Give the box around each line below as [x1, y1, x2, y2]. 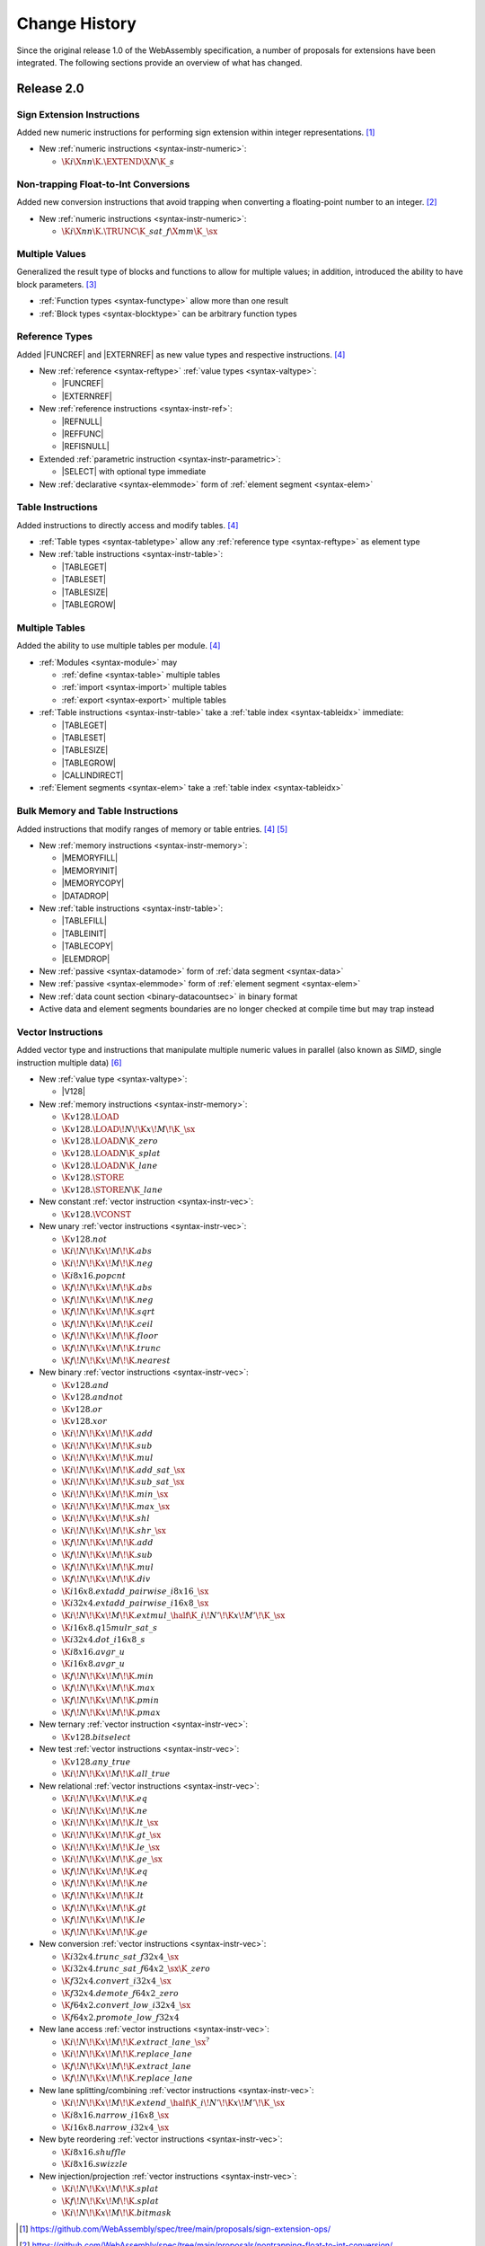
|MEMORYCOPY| [61, 878, 125, 889]
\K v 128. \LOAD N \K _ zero [61, 1136, 159, 1146]
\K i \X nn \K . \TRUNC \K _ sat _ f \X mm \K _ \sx [61, 226, 218, 236]
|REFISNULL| [61, 441, 110, 452]
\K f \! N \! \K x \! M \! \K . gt [61, 1903, 147, 1913]
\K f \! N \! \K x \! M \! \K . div [61, 1574, 152, 1585]
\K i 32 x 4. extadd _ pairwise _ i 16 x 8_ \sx [61, 1598, 209, 1608]
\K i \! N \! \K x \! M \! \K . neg [61, 1258, 154, 1269]
